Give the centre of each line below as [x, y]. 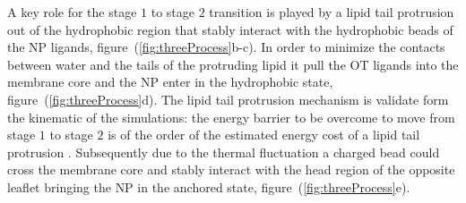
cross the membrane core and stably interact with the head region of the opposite [231, 169]
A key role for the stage [72, 12]
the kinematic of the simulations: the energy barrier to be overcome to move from [231, 117]
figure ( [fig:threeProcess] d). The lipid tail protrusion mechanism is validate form [228, 99]
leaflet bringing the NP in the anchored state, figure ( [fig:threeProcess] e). [209, 186]
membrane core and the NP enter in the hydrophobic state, [170, 82]
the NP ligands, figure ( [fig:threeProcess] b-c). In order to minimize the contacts [226, 47]
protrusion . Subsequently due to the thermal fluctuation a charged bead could [224, 152]
